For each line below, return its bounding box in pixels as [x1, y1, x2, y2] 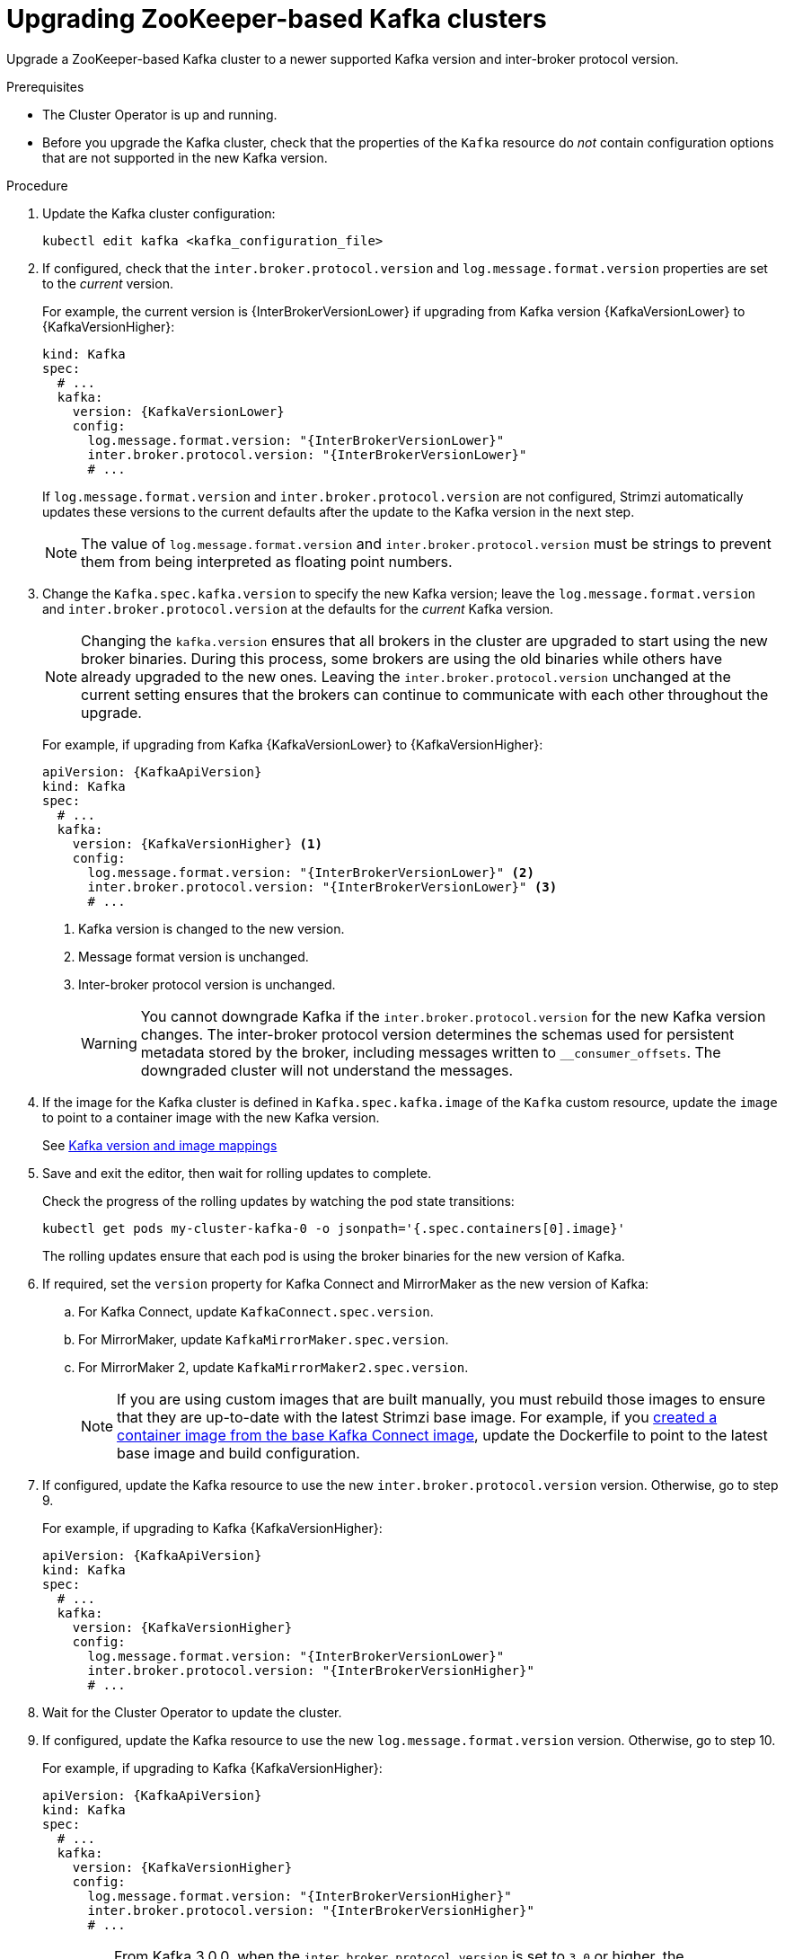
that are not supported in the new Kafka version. [42, 149, 328, 165]
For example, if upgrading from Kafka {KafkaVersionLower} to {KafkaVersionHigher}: [42, 736, 543, 752]
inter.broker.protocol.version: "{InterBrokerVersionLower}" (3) [87, 879, 558, 894]
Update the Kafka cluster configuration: [42, 205, 276, 221]
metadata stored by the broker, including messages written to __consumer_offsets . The [140, 1042, 721, 1061]
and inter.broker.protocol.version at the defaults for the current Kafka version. [42, 600, 554, 616]
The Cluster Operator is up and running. [42, 106, 278, 122]
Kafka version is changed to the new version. [78, 920, 345, 936]
